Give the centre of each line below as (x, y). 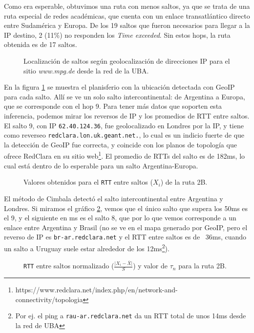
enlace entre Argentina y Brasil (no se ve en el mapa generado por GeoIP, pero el (126, 227)
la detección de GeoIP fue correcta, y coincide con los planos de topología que (120, 144)
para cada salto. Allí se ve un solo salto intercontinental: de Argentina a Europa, (125, 96)
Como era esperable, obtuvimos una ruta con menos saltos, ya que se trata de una (127, 6)
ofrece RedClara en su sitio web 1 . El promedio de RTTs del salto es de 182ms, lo (125, 155)
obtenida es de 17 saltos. (41, 44)
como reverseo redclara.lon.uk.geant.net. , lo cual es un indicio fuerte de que (124, 135)
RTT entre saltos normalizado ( (69, 266)
